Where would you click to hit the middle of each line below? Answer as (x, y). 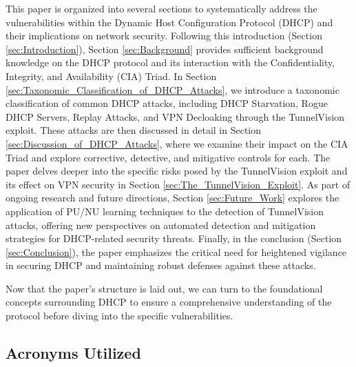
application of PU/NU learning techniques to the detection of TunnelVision (165, 211)
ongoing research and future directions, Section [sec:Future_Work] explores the (172, 198)
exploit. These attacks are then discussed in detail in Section (134, 130)
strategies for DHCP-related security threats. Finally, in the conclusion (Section (174, 238)
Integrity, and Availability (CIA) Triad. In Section (111, 76)
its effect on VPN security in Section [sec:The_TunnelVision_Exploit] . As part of (178, 184)
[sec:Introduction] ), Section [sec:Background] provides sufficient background (165, 49)
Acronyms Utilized (73, 353)
